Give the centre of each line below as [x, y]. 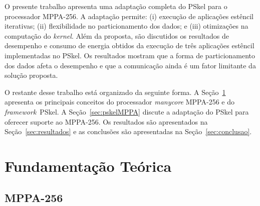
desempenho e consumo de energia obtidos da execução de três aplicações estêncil [129, 45]
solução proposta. [31, 75]
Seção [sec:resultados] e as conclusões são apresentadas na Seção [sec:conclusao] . [128, 131]
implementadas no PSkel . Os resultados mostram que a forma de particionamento [130, 55]
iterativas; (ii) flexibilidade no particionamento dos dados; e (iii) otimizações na [126, 26]
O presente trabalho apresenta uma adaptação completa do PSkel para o [116, 6]
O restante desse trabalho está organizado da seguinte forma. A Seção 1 [115, 92]
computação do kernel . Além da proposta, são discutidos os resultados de [117, 35]
